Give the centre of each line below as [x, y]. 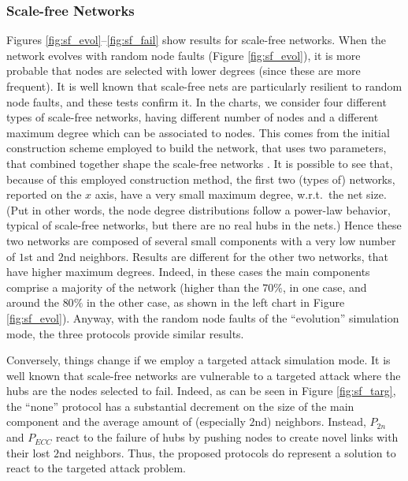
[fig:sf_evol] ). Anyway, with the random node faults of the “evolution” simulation [203, 317]
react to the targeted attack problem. [96, 468]
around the [33, 302]
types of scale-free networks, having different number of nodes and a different [193, 117]
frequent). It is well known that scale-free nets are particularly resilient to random [204, 86]
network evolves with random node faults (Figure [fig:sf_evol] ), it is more [184, 55]
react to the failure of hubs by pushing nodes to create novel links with [227, 437]
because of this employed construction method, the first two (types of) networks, [201, 179]
